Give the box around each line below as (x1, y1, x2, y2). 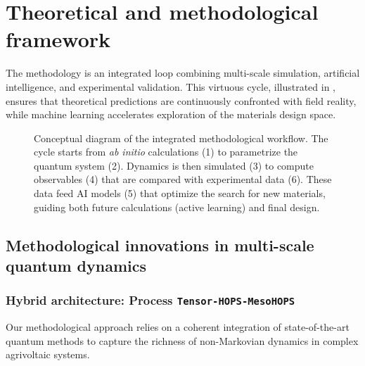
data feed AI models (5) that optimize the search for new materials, (34, 186, 326, 201)
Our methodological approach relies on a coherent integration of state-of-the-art (6, 320, 350, 334)
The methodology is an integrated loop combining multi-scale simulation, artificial (6, 65, 360, 80)
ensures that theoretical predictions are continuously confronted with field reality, (6, 93, 357, 108)
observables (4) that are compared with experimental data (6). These (34, 172, 332, 187)
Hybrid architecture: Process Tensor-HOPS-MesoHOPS (6, 291, 295, 309)
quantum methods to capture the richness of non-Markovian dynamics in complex (6, 333, 359, 348)
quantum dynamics (6, 255, 147, 277)
